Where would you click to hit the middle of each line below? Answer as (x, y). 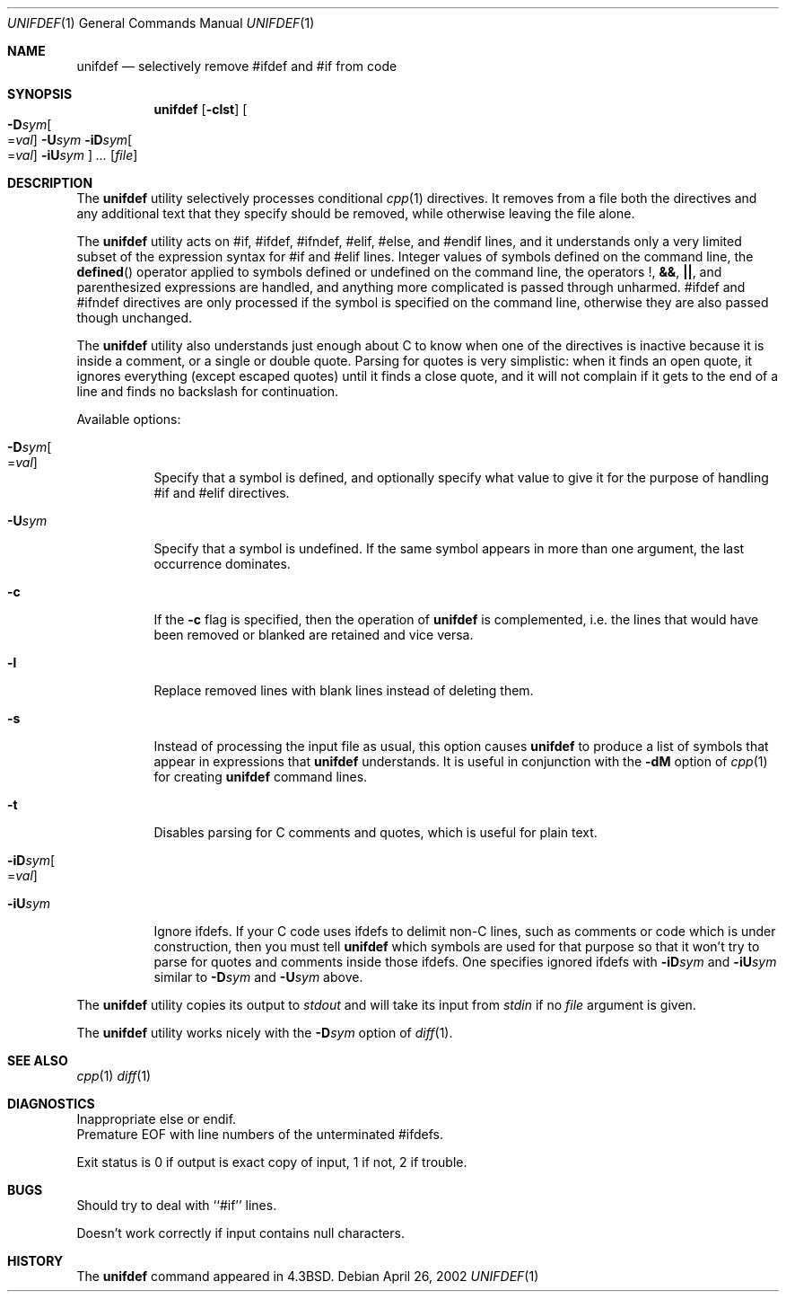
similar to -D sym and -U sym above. (258, 977)
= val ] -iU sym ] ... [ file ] (73, 155)
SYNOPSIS (40, 94)
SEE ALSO (38, 1060)
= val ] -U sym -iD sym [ (70, 140)
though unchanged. (135, 318)
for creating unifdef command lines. (261, 777)
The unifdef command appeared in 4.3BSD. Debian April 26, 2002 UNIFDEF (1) (308, 1276)
